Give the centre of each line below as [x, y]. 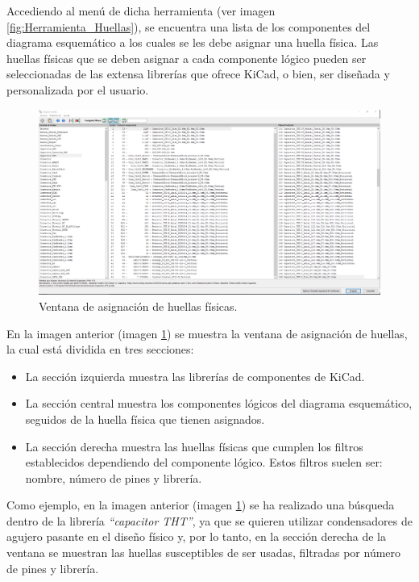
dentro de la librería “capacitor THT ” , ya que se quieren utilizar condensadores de [209, 520]
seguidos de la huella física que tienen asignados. [145, 419]
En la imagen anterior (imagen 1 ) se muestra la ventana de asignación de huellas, [207, 333]
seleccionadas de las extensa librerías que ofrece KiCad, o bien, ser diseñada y [198, 74]
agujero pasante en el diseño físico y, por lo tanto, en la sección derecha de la [196, 536]
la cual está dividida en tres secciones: [100, 349]
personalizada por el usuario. [78, 89]
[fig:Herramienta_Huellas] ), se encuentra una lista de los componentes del [189, 26]
